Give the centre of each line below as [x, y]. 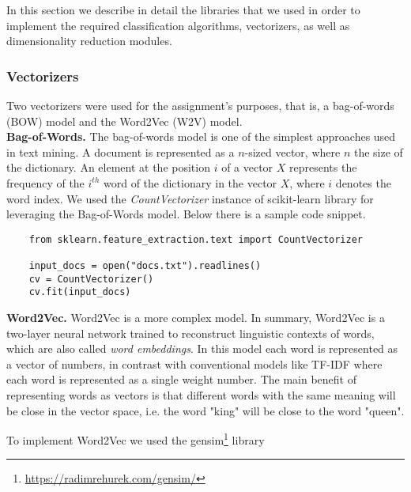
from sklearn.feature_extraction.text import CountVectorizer [196, 239]
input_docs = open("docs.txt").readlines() [145, 266]
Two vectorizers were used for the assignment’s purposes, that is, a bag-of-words [200, 105]
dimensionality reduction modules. [89, 41]
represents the [323, 167]
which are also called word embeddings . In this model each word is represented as [202, 348]
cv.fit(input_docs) [80, 292]
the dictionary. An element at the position [108, 167]
